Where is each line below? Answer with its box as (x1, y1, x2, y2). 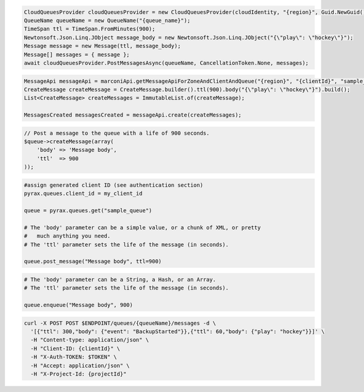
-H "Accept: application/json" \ (30, 362, 130, 369)
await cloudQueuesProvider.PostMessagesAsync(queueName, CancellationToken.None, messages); (24, 59, 309, 66)
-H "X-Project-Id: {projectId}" (30, 370, 127, 377)
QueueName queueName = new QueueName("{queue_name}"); (24, 17, 190, 24)
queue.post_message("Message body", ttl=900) (24, 258, 162, 265)
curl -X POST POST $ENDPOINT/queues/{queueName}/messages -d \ (24, 319, 217, 326)
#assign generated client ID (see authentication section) (24, 181, 203, 188)
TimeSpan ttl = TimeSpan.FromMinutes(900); (24, 25, 156, 33)
